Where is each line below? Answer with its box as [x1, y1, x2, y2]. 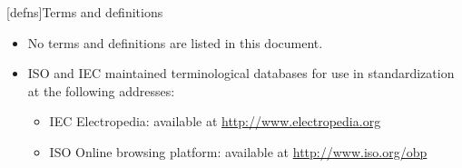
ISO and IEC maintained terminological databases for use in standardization [27, 64, 455, 83]
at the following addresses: [27, 81, 175, 100]
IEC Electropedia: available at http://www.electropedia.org [49, 112, 381, 131]
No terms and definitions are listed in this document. [27, 33, 323, 52]
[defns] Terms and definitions [6, 3, 163, 21]
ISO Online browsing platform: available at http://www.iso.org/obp [49, 142, 428, 161]
